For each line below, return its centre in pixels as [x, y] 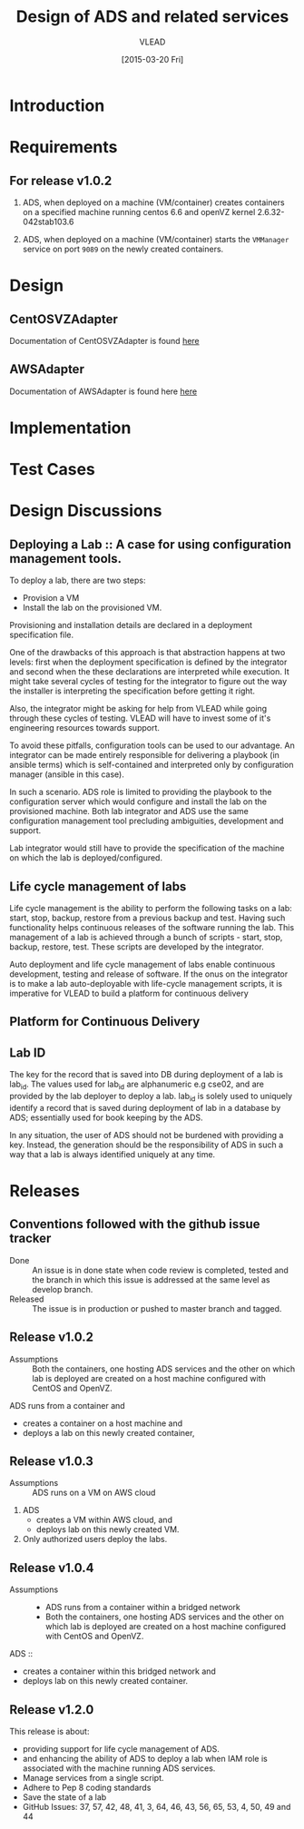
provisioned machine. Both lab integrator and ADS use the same [129, 811]
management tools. [66, 559]
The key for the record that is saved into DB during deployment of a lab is [147, 1075]
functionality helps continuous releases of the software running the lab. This [152, 927]
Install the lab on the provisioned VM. [92, 608]
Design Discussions [86, 511]
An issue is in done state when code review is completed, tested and [160, 1270]
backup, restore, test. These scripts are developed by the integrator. [137, 947]
